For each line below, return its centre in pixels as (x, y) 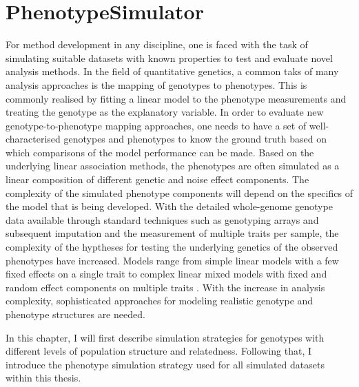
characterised (33, 139)
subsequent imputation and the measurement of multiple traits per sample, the (172, 233)
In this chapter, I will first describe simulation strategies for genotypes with (165, 337)
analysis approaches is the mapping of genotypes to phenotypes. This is (156, 84)
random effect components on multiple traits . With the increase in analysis (165, 287)
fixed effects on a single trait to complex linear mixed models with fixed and (166, 274)
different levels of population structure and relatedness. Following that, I (159, 351)
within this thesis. (43, 378)
